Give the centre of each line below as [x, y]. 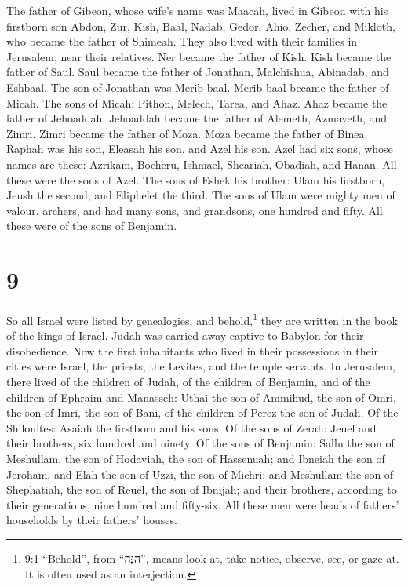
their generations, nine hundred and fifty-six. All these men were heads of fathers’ [203, 504]
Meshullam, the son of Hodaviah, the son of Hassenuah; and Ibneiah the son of [196, 459]
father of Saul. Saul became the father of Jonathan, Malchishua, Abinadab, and [198, 72]
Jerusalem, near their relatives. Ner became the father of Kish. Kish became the [199, 56]
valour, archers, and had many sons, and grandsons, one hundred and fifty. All [195, 210]
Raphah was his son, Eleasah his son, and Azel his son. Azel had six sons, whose [200, 149]
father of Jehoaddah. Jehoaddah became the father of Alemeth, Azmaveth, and [197, 118]
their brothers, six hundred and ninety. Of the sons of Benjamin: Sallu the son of [200, 443]
